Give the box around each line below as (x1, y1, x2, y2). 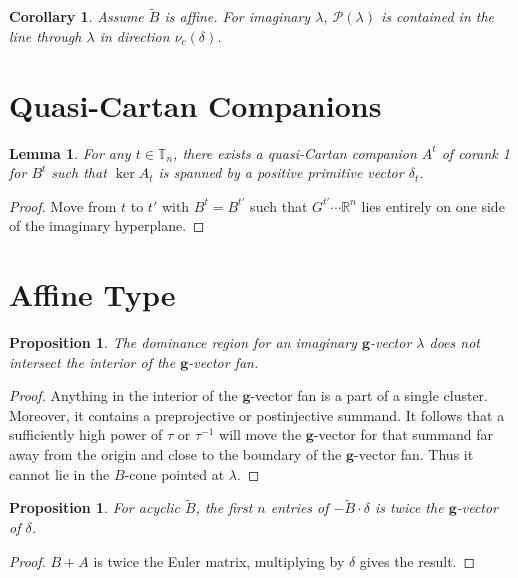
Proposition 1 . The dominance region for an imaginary (9, 332, 357, 353)
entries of (270, 497, 329, 518)
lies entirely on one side (361, 195, 505, 216)
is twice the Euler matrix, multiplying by (93, 550, 345, 571)
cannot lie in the (9, 463, 110, 484)
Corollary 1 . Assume (9, 6, 144, 27)
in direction (99, 25, 170, 46)
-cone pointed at (124, 463, 225, 484)
